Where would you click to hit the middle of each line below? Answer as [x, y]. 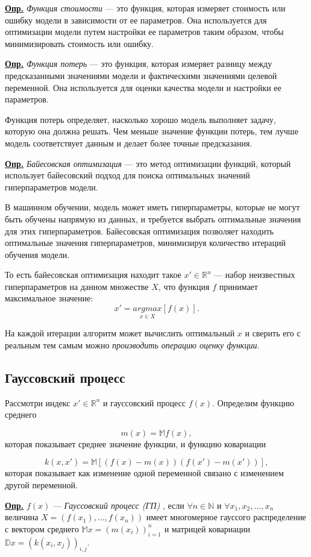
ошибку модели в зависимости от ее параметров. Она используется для [136, 20]
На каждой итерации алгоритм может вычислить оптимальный [120, 333]
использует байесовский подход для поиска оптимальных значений [127, 175]
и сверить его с [273, 333]
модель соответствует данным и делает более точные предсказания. [129, 143]
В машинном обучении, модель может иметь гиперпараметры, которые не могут [152, 207]
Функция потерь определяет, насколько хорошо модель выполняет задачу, [140, 119]
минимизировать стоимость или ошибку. [79, 43]
